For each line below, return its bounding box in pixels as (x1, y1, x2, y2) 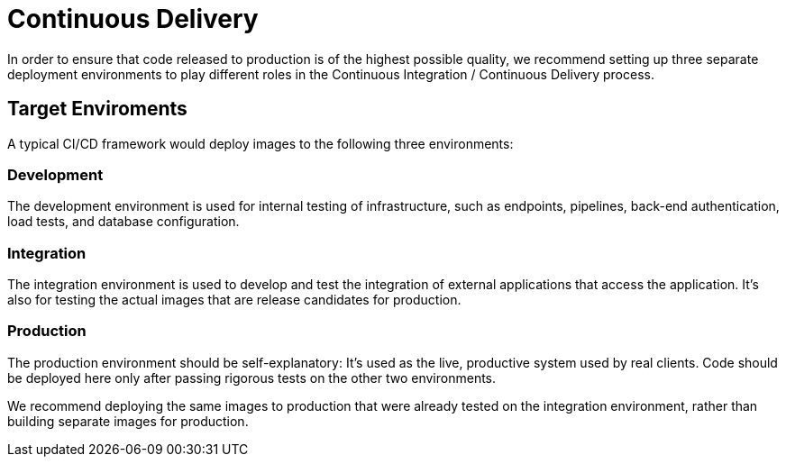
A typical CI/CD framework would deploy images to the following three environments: (7, 135, 514, 151)
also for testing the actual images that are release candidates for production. (7, 292, 462, 308)
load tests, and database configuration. (7, 214, 240, 230)
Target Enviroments (7, 97, 187, 121)
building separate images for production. (7, 413, 249, 429)
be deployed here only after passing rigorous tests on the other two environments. (7, 369, 497, 386)
